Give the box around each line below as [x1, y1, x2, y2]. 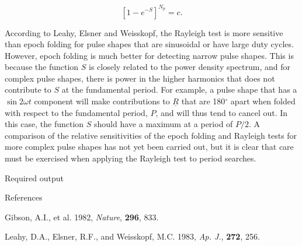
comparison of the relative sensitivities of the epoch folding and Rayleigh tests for [5, 129, 297, 141]
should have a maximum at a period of [94, 118, 233, 130]
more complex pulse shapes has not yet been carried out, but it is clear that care [5, 140, 294, 153]
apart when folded [230, 95, 296, 107]
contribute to [5, 83, 51, 96]
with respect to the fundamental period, [5, 106, 148, 118]
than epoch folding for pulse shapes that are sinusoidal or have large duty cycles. [5, 38, 294, 50]
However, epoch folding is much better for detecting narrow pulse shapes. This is [5, 49, 294, 61]
